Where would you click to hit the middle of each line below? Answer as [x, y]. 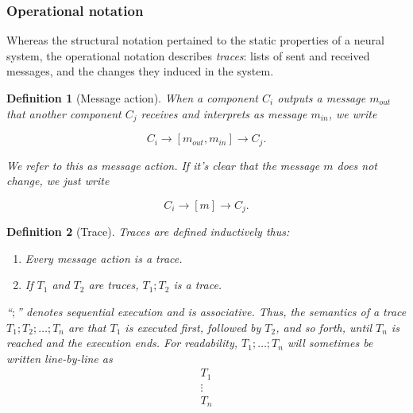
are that [87, 327]
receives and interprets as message [224, 113]
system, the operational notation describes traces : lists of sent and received [188, 55]
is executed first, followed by [193, 327]
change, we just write [58, 181]
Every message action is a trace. [104, 258]
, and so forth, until [324, 327]
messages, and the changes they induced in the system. [140, 71]
